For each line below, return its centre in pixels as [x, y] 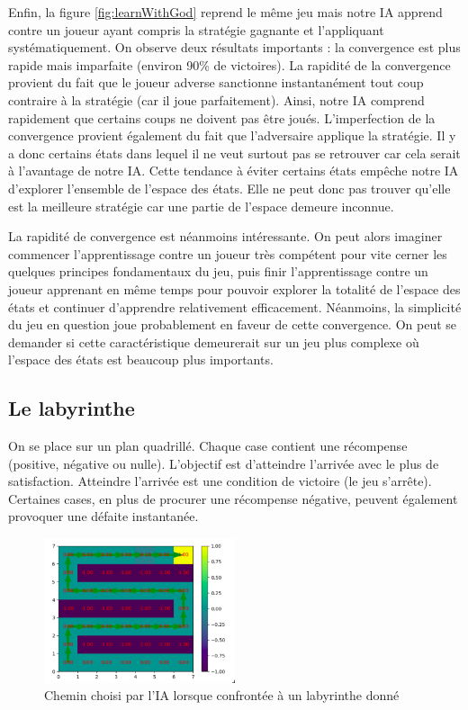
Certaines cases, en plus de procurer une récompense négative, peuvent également [233, 498]
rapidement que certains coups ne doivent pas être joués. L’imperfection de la [222, 117]
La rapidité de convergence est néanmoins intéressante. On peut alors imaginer [225, 236]
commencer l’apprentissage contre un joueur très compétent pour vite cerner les [228, 253]
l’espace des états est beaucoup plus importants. [141, 359]
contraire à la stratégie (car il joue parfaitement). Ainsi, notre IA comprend [216, 99]
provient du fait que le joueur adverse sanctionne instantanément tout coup [216, 82]
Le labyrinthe [72, 408]
